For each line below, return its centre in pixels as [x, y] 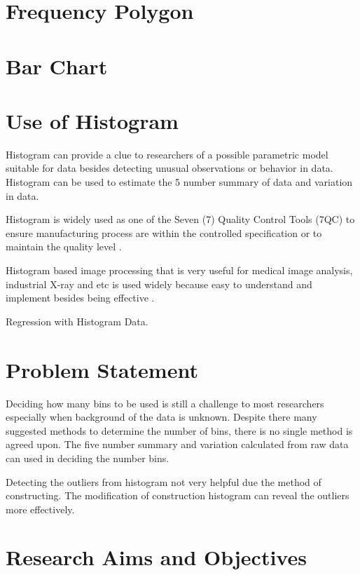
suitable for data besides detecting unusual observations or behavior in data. [169, 168]
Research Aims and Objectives [156, 557]
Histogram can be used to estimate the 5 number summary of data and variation [179, 182]
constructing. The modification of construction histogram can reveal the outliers [178, 495]
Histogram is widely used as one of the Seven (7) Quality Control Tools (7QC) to [180, 219]
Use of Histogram [92, 120]
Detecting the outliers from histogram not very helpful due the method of [164, 481]
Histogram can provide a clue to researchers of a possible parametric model [167, 154]
